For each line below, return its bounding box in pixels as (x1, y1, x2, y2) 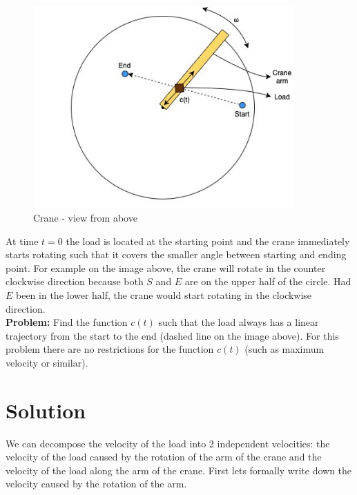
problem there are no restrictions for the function (6, 342, 214, 356)
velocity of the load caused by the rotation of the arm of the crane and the (6, 449, 322, 464)
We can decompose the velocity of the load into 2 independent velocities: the (6, 436, 330, 450)
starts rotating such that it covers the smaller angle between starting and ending (6, 247, 347, 262)
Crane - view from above (33, 210, 137, 224)
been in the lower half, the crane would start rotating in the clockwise (16, 287, 312, 302)
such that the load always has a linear (158, 315, 319, 329)
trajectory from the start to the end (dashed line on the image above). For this (6, 328, 339, 342)
